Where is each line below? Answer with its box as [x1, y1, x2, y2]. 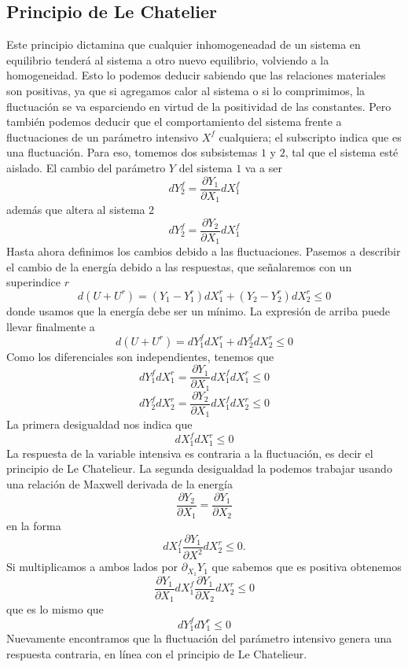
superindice [6, 274, 61, 290]
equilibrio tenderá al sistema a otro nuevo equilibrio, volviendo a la [6, 51, 329, 68]
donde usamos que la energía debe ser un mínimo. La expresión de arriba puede [6, 302, 390, 319]
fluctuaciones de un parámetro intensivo [6, 128, 199, 145]
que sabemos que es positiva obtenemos [211, 558, 402, 575]
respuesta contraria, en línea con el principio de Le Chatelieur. [6, 645, 307, 661]
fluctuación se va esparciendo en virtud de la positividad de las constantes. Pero [6, 98, 391, 114]
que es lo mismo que [6, 601, 104, 617]
